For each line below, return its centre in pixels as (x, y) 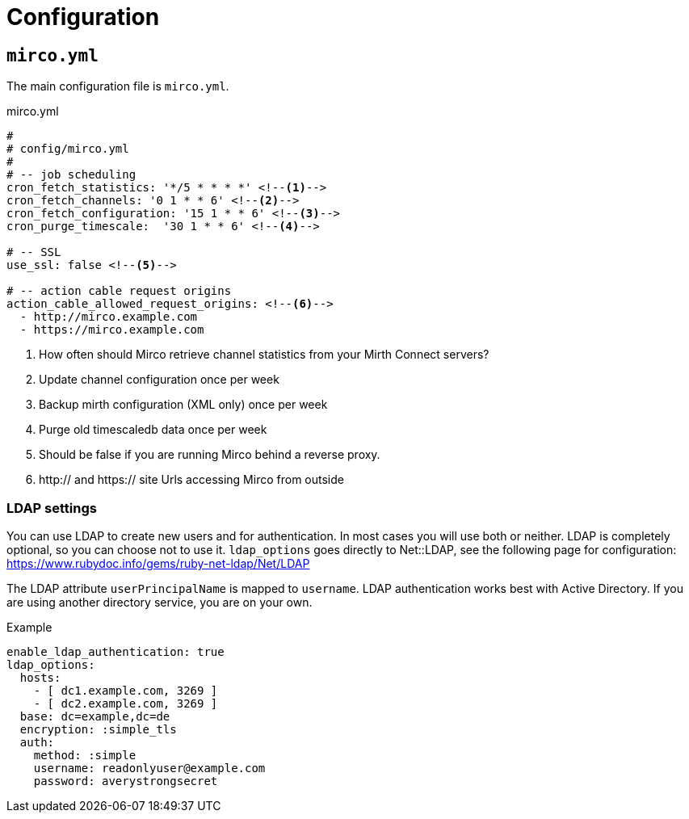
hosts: (40, 677)
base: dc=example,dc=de (95, 716)
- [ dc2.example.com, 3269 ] (126, 703)
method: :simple (85, 755)
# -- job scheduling (71, 175)
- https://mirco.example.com (112, 330)
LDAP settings (52, 508)
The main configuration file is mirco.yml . (118, 86)
